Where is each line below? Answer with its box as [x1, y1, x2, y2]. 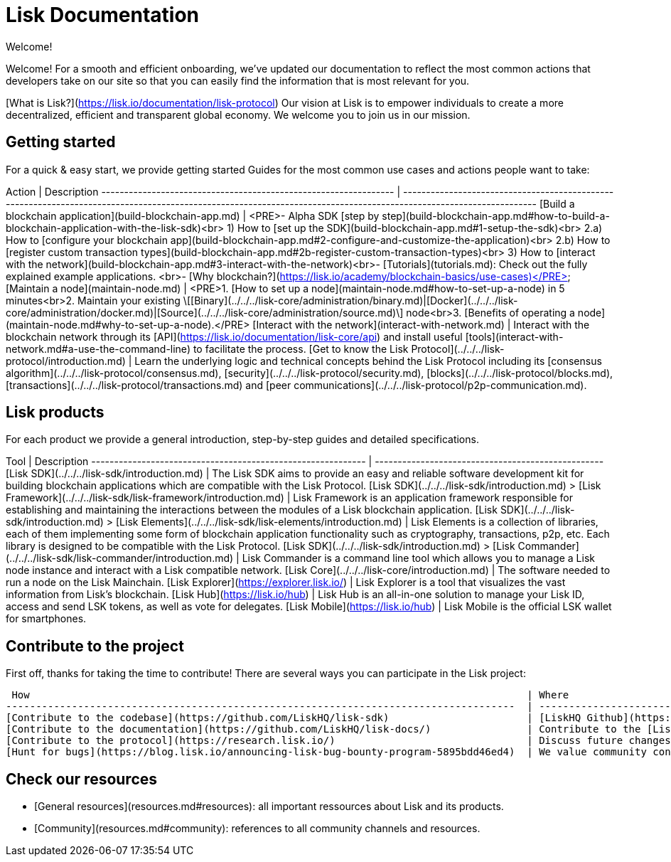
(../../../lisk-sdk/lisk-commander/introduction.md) [6, 552, 234, 565]
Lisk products [6, 403, 104, 422]
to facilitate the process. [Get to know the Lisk [193, 342, 409, 355]
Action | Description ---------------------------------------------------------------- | [6, 185, 401, 198]
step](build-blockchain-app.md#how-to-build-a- [382, 209, 610, 222]
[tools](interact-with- [465, 330, 564, 343]
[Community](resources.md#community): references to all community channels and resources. [34, 822, 481, 835]
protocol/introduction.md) [6, 354, 126, 367]
